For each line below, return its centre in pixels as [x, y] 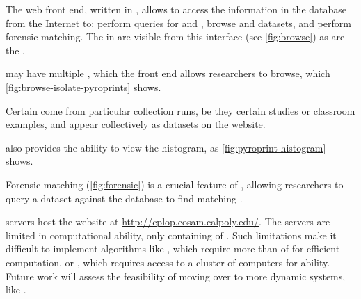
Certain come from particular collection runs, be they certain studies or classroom [180, 110]
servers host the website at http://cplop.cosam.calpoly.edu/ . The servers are [168, 221]
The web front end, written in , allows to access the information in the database [176, 9]
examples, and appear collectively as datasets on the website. [136, 124]
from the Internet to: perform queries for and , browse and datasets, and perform [178, 23]
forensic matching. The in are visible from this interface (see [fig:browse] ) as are [175, 37]
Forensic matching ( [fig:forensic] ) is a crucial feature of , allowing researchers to [175, 184]
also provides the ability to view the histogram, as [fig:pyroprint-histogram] [166, 147]
